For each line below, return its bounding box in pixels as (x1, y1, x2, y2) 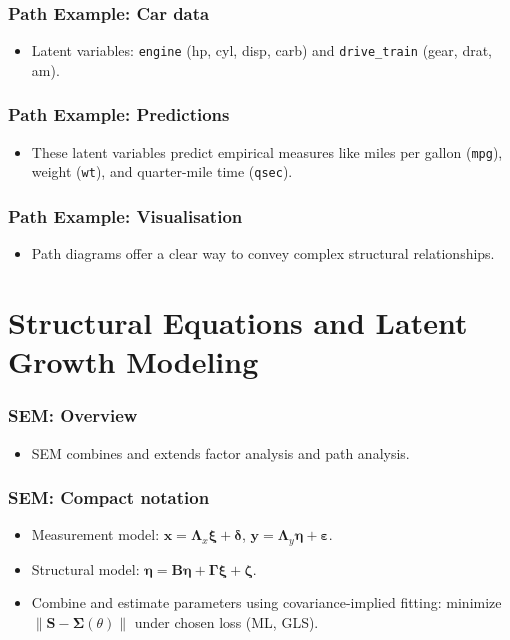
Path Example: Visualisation (8, 203, 243, 228)
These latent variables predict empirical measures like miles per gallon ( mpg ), (31, 141, 503, 162)
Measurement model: (31, 524, 160, 545)
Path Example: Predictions (8, 102, 230, 127)
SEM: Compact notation (8, 485, 210, 510)
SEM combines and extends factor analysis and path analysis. (31, 442, 410, 463)
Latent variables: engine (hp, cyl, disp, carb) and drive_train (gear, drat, (31, 40, 492, 61)
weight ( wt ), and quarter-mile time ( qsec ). (31, 161, 293, 182)
